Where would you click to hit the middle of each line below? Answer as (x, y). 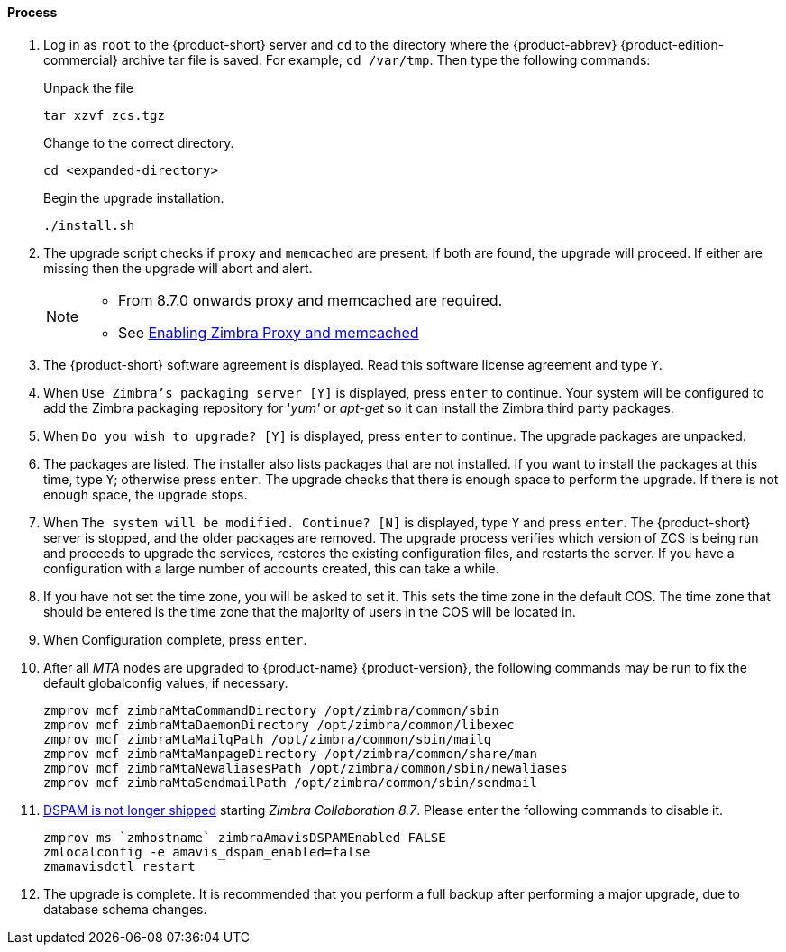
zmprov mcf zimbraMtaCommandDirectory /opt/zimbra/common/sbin (271, 710)
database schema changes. (125, 909)
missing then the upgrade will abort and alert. (178, 268)
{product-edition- (672, 44)
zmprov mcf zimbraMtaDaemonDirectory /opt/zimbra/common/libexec (279, 724)
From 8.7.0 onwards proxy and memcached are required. (311, 300)
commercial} (81, 59)
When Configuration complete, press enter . (175, 639)
